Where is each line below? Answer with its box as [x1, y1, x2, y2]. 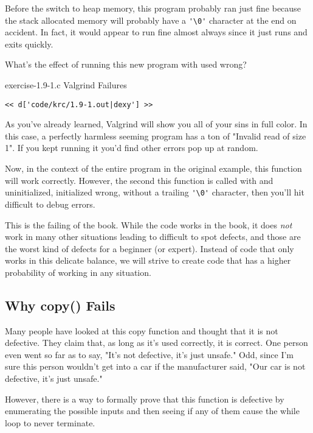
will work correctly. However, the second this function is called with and [5, 174, 273, 186]
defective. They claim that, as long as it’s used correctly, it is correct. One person [5, 336, 308, 349]
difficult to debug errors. [5, 197, 95, 210]
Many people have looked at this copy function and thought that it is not [5, 324, 278, 337]
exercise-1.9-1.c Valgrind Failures [5, 79, 127, 91]
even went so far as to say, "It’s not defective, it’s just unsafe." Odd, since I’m [5, 348, 294, 361]
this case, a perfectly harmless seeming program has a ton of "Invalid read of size [5, 129, 306, 142]
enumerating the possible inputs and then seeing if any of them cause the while [5, 404, 300, 417]
